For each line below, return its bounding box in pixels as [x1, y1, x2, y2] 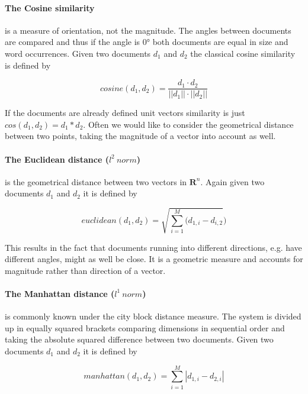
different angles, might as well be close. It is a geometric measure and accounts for [5, 253, 303, 265]
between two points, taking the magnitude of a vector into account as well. [5, 130, 276, 142]
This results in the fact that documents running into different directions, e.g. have [5, 241, 302, 253]
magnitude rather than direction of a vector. [5, 264, 166, 276]
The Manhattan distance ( [5, 287, 115, 299]
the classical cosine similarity [190, 47, 296, 59]
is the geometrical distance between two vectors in [5, 175, 187, 188]
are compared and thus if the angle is [5, 35, 140, 48]
